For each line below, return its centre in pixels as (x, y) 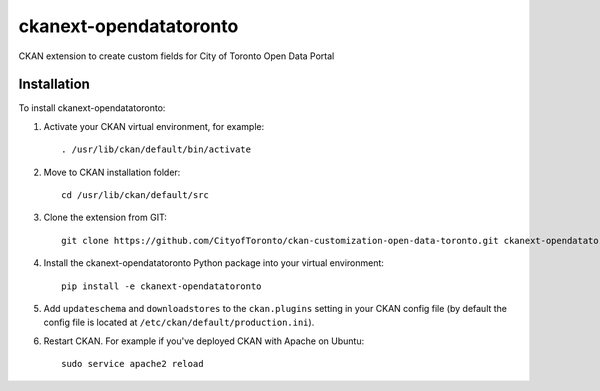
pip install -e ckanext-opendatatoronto (161, 286)
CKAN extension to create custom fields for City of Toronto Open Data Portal (176, 56)
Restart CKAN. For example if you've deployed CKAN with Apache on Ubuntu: (204, 341)
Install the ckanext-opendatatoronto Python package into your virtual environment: (214, 263)
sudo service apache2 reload (132, 364)
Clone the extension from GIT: (105, 217)
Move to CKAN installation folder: (112, 172)
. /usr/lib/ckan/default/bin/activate (156, 149)
